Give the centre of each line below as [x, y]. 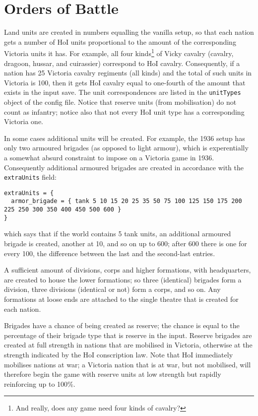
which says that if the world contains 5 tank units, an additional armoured [118, 234]
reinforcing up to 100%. [40, 383]
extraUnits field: [30, 177]
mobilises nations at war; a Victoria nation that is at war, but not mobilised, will [128, 364]
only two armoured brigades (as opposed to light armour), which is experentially [126, 148]
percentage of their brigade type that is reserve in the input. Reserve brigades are [128, 335]
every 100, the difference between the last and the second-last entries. [110, 253]
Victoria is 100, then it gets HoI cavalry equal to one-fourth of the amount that [125, 82]
